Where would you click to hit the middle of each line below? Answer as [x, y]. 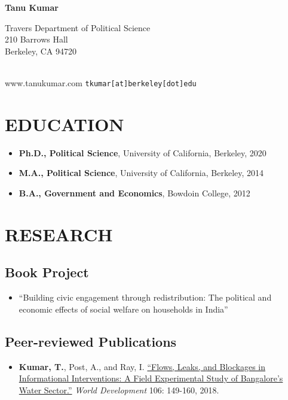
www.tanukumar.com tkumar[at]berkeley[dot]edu [101, 82]
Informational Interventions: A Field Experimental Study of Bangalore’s [151, 378]
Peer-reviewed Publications [91, 341]
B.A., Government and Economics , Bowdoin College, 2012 [134, 193]
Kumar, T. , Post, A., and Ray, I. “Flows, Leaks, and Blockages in [142, 366]
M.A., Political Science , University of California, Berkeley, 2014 [141, 173]
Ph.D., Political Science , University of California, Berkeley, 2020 [143, 152]
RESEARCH [59, 234]
